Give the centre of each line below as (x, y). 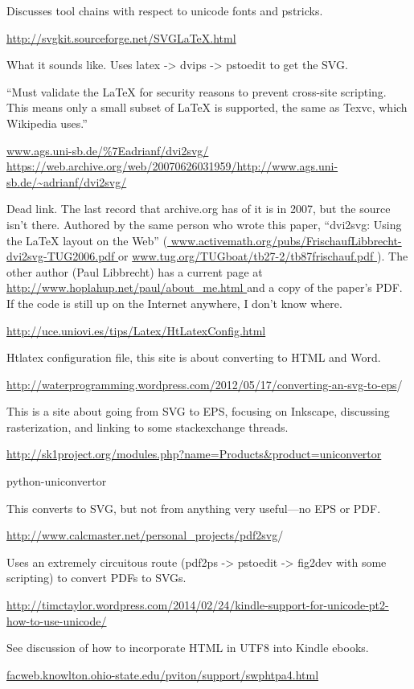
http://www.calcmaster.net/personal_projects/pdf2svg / (145, 535)
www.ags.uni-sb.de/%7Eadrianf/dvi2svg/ (108, 150)
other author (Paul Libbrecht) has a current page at (135, 271)
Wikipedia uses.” (47, 123)
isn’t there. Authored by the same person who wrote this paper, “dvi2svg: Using (204, 224)
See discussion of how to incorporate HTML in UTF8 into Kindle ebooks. (188, 648)
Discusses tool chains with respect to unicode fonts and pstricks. (165, 10)
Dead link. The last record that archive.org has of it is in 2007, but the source (199, 209)
